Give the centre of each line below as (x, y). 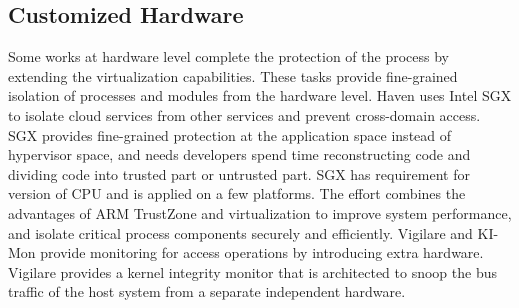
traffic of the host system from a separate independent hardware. (207, 291)
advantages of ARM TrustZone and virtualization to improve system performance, (260, 212)
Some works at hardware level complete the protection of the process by (228, 56)
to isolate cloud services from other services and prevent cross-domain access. (244, 114)
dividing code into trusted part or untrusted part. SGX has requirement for (239, 173)
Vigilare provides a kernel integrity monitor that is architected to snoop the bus (252, 271)
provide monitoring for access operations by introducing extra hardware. (262, 252)
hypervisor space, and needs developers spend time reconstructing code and (239, 154)
